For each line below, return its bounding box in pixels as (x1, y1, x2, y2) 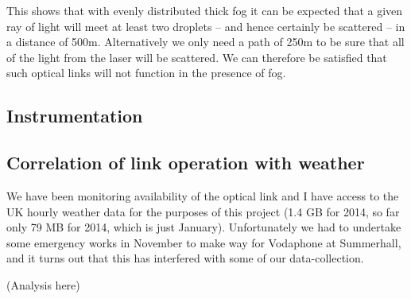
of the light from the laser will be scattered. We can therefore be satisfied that (6, 49, 387, 65)
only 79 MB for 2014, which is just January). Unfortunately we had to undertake (6, 219, 401, 235)
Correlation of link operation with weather (6, 150, 365, 175)
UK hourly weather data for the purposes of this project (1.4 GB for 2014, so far (6, 203, 400, 219)
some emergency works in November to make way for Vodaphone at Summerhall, (6, 234, 401, 250)
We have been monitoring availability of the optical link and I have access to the (6, 187, 399, 204)
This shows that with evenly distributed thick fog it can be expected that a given (6, 2, 403, 18)
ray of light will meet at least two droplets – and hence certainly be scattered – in (6, 17, 405, 34)
